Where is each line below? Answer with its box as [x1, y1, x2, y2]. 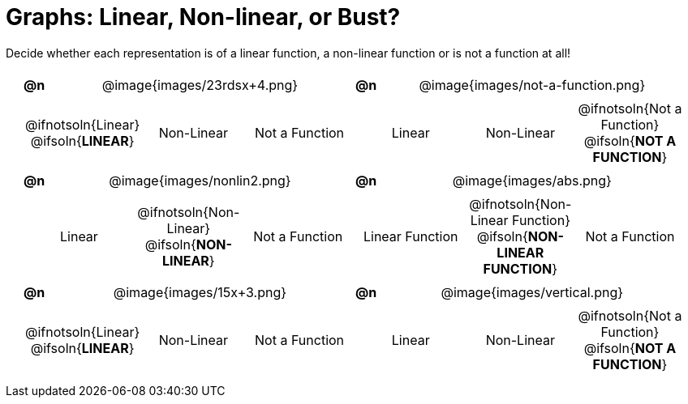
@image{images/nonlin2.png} [109, 172, 291, 189]
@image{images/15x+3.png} [113, 283, 287, 300]
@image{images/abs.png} [452, 172, 612, 189]
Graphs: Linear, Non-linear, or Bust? [6, 3, 401, 31]
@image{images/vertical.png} [441, 283, 624, 300]
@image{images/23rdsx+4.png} [101, 76, 299, 93]
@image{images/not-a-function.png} [419, 76, 646, 93]
